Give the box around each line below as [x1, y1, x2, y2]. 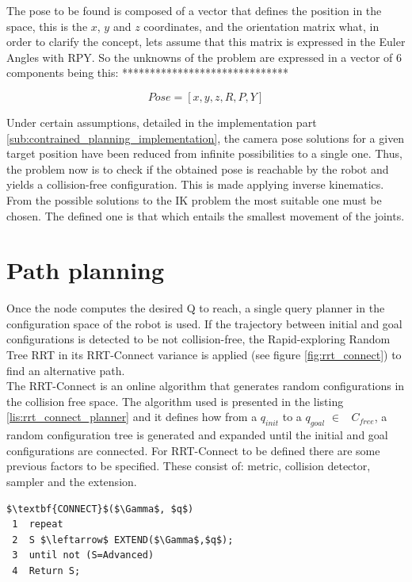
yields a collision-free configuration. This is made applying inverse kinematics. [6, 176, 384, 193]
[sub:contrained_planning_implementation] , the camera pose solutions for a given [6, 129, 405, 146]
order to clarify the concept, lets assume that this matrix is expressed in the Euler [6, 33, 406, 50]
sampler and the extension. [6, 473, 137, 489]
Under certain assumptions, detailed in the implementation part [6, 113, 317, 130]
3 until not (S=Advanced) [12, 549, 154, 561]
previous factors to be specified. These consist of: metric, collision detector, [6, 458, 371, 474]
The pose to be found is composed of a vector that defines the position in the [6, 2, 382, 18]
